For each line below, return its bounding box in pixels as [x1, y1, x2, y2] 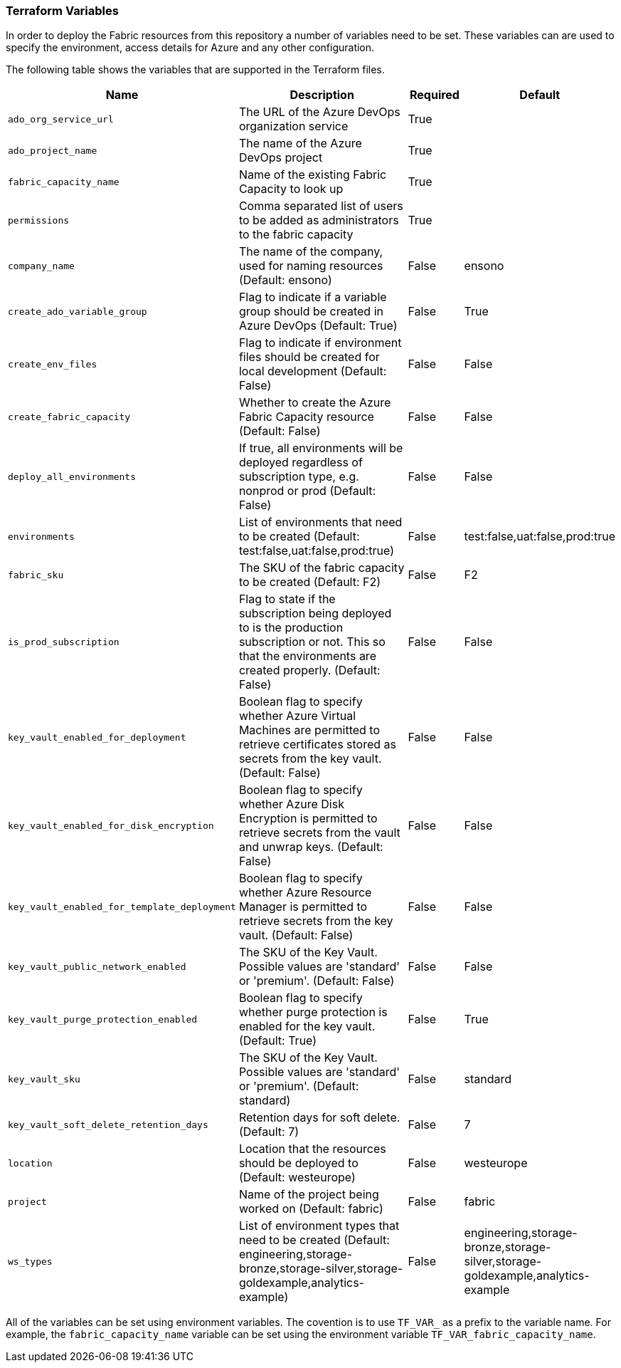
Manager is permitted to [238, 899, 368, 914]
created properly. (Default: [238, 663, 381, 678]
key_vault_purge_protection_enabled [8, 1013, 198, 1025]
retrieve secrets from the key [238, 914, 393, 929]
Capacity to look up [238, 182, 344, 197]
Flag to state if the [238, 592, 336, 607]
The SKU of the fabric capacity [238, 560, 405, 575]
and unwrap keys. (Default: [238, 840, 383, 855]
